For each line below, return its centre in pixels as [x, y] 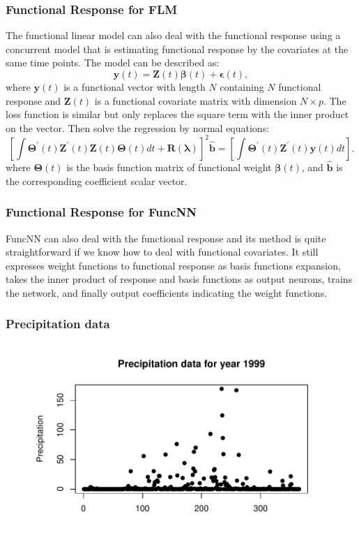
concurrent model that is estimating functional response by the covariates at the [177, 49]
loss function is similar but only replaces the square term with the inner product [177, 114]
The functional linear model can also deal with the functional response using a [173, 35]
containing [242, 87]
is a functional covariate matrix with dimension [196, 100]
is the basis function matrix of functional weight [169, 167]
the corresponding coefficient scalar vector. [97, 181]
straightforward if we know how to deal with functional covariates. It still [162, 252]
